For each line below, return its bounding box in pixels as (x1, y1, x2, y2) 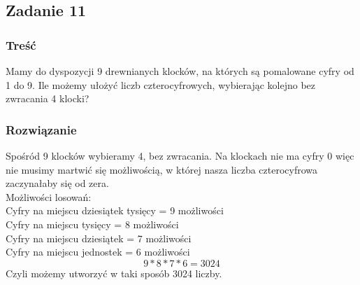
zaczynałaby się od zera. (6, 176, 109, 190)
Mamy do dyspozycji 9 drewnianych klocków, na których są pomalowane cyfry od (6, 64, 354, 78)
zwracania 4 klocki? (6, 91, 89, 106)
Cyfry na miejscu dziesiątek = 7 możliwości (6, 230, 192, 245)
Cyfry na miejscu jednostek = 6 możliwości (6, 244, 190, 259)
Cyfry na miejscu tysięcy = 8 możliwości (6, 216, 179, 231)
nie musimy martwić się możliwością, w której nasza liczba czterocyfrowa (6, 162, 318, 176)
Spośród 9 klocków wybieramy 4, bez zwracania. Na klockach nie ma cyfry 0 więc (6, 148, 354, 162)
